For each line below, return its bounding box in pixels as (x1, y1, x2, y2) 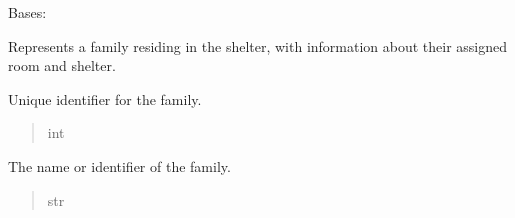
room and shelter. (8, 55, 116, 76)
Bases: (8, 2, 47, 22)
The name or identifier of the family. (8, 155, 231, 176)
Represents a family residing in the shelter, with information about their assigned (8, 35, 508, 56)
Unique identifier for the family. (8, 88, 202, 109)
